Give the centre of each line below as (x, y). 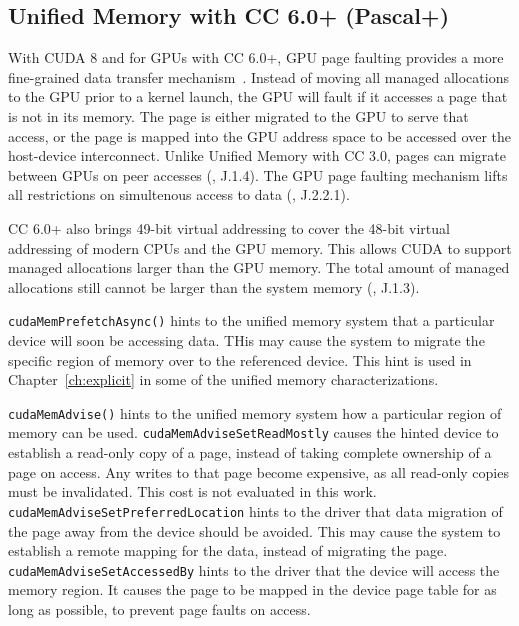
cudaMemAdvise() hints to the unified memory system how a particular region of (255, 412)
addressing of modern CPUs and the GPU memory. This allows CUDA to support (260, 247)
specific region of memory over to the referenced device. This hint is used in (240, 359)
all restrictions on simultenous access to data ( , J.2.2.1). (179, 194)
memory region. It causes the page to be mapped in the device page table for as (252, 589)
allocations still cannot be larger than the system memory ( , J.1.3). (214, 286)
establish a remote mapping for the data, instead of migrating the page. (228, 550)
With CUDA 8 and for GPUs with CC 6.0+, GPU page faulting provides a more (256, 57)
